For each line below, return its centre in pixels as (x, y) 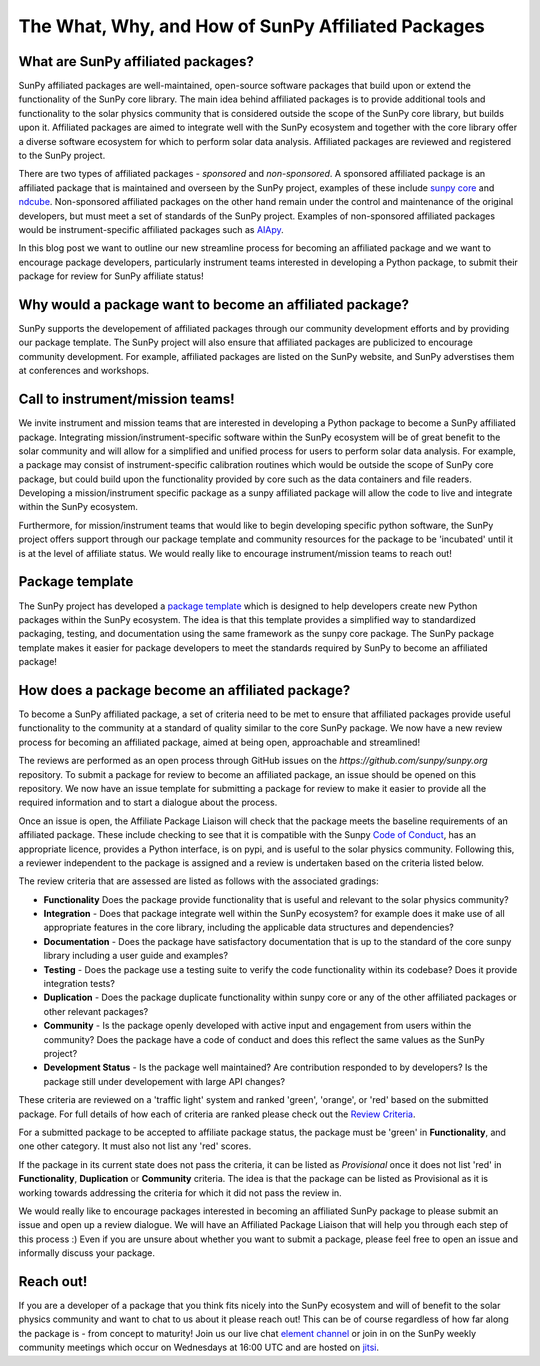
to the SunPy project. (62, 156)
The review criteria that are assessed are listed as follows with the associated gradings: (198, 881)
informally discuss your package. (86, 1253)
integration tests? (79, 984)
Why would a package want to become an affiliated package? (214, 304)
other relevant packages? (96, 1011)
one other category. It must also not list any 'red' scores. (135, 1146)
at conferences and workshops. (84, 371)
